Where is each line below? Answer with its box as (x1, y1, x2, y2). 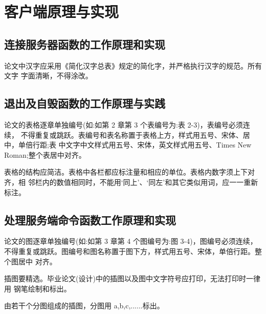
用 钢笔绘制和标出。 (4, 283, 71, 294)
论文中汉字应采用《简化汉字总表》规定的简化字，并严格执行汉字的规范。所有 (4, 60, 262, 71)
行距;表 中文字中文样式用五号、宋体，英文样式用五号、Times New (32, 139, 252, 150)
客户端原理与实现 (4, 1, 119, 22)
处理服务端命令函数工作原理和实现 (4, 212, 176, 227)
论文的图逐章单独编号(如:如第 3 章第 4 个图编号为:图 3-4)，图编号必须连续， (4, 236, 257, 246)
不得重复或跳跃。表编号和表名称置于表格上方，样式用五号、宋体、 (20, 129, 243, 140)
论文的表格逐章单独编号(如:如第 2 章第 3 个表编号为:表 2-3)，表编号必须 (4, 119, 243, 130)
